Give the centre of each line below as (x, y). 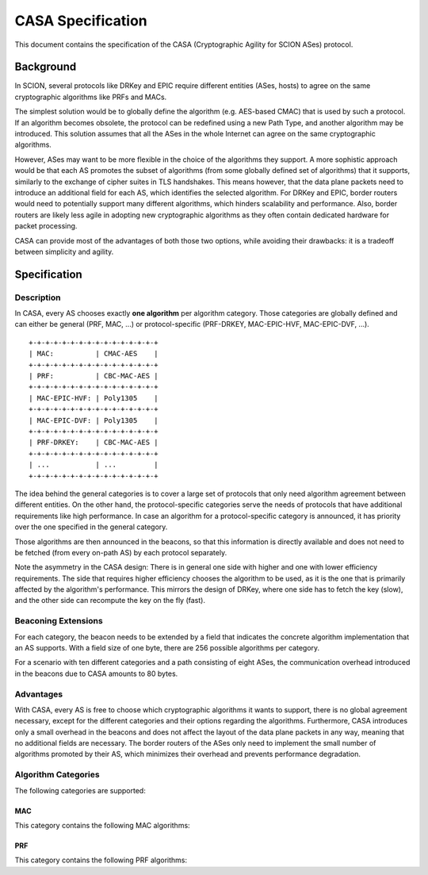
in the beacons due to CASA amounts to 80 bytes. (96, 674)
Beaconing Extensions (59, 621)
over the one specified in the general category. (91, 527)
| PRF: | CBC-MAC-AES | (94, 376)
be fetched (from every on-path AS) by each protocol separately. (121, 552)
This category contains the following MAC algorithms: (102, 825)
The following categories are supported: (80, 790)
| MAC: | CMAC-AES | (94, 354)
